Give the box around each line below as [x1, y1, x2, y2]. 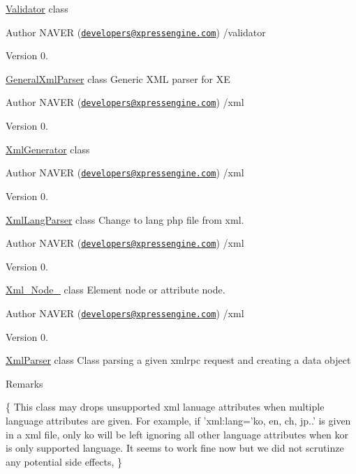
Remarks [6, 376, 43, 390]
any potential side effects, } [6, 454, 122, 468]
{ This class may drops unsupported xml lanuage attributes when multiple [6, 399, 325, 414]
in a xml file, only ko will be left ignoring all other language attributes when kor [6, 427, 349, 441]
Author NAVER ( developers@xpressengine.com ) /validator [6, 24, 266, 39]
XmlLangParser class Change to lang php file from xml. [6, 212, 244, 227]
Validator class [6, 1, 68, 15]
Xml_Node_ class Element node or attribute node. [6, 282, 225, 297]
